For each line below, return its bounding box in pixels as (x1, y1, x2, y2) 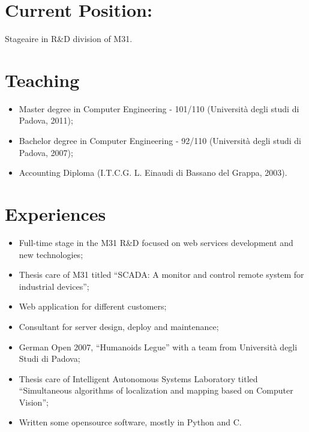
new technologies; (19, 248, 83, 260)
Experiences (5, 202, 106, 226)
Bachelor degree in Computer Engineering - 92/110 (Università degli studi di (19, 134, 301, 147)
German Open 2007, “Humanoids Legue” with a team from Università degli (19, 340, 298, 353)
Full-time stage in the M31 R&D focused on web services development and (19, 236, 293, 248)
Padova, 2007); (19, 146, 73, 158)
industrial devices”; (19, 280, 89, 292)
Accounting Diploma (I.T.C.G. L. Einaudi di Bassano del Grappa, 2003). (19, 166, 287, 179)
